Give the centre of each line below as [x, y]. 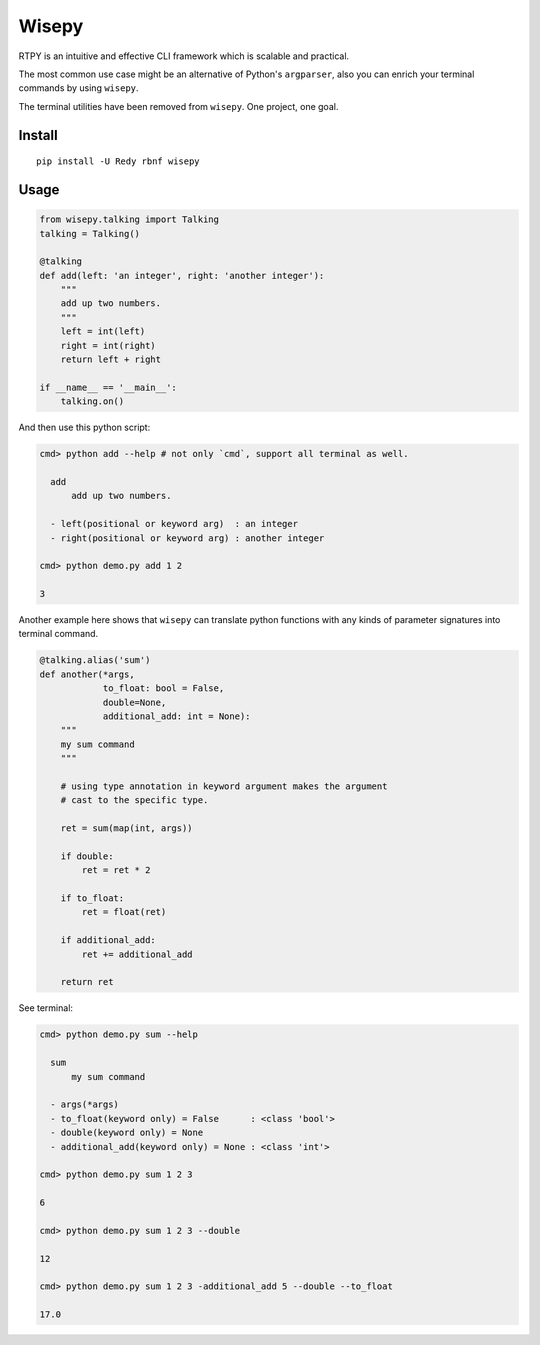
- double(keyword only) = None [127, 1133]
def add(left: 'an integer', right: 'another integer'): [182, 275]
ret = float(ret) [124, 912]
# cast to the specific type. [134, 800]
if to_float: [92, 898]
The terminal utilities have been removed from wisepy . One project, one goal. [178, 106]
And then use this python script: [84, 427]
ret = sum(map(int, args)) [127, 828]
